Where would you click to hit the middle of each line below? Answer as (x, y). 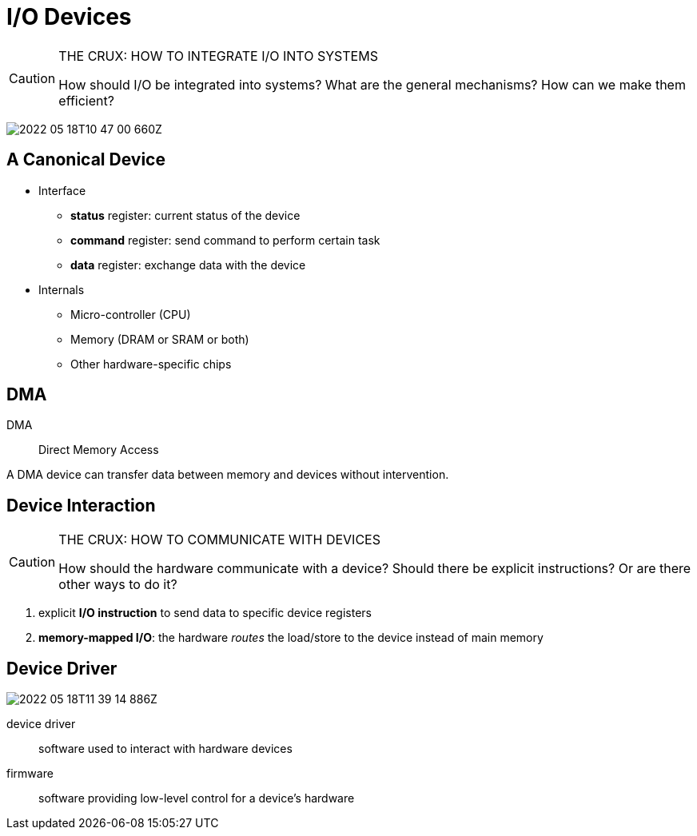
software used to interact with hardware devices (165, 749)
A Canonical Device (86, 160)
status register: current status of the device (185, 215)
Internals (62, 289)
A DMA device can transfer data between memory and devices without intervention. (228, 475)
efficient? (86, 100)
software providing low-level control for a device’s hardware (197, 798)
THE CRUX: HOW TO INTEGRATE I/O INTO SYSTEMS (218, 56)
